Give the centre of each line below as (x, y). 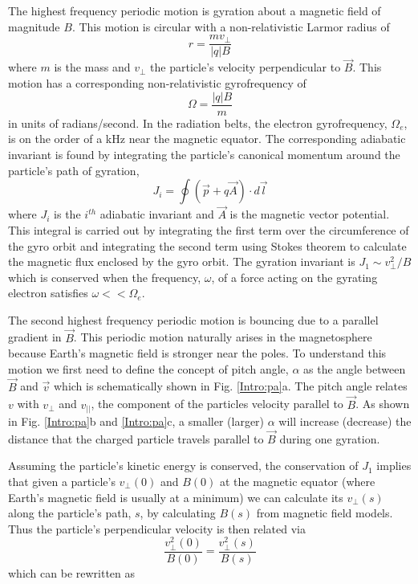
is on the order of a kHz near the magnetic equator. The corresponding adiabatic (207, 139)
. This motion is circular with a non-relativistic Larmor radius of (231, 26)
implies (394, 466)
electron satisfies (48, 293)
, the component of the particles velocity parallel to (217, 404)
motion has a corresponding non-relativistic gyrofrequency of (157, 83)
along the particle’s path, (70, 513)
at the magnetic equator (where (297, 482)
